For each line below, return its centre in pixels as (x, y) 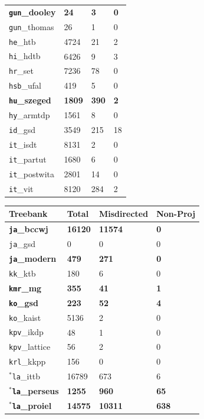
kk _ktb (22, 273)
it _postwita (32, 173)
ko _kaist (25, 317)
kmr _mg (25, 288)
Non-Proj (176, 214)
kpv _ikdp (26, 332)
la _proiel (32, 405)
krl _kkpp (27, 361)
